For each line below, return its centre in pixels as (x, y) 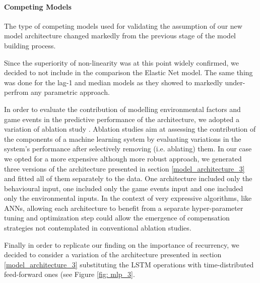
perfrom (16, 92)
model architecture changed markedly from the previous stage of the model (120, 36)
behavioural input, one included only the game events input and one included (124, 188)
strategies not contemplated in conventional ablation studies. (98, 228)
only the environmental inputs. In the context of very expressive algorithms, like (128, 198)
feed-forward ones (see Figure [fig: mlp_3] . (70, 274)
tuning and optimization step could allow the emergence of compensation (117, 218)
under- (235, 82)
